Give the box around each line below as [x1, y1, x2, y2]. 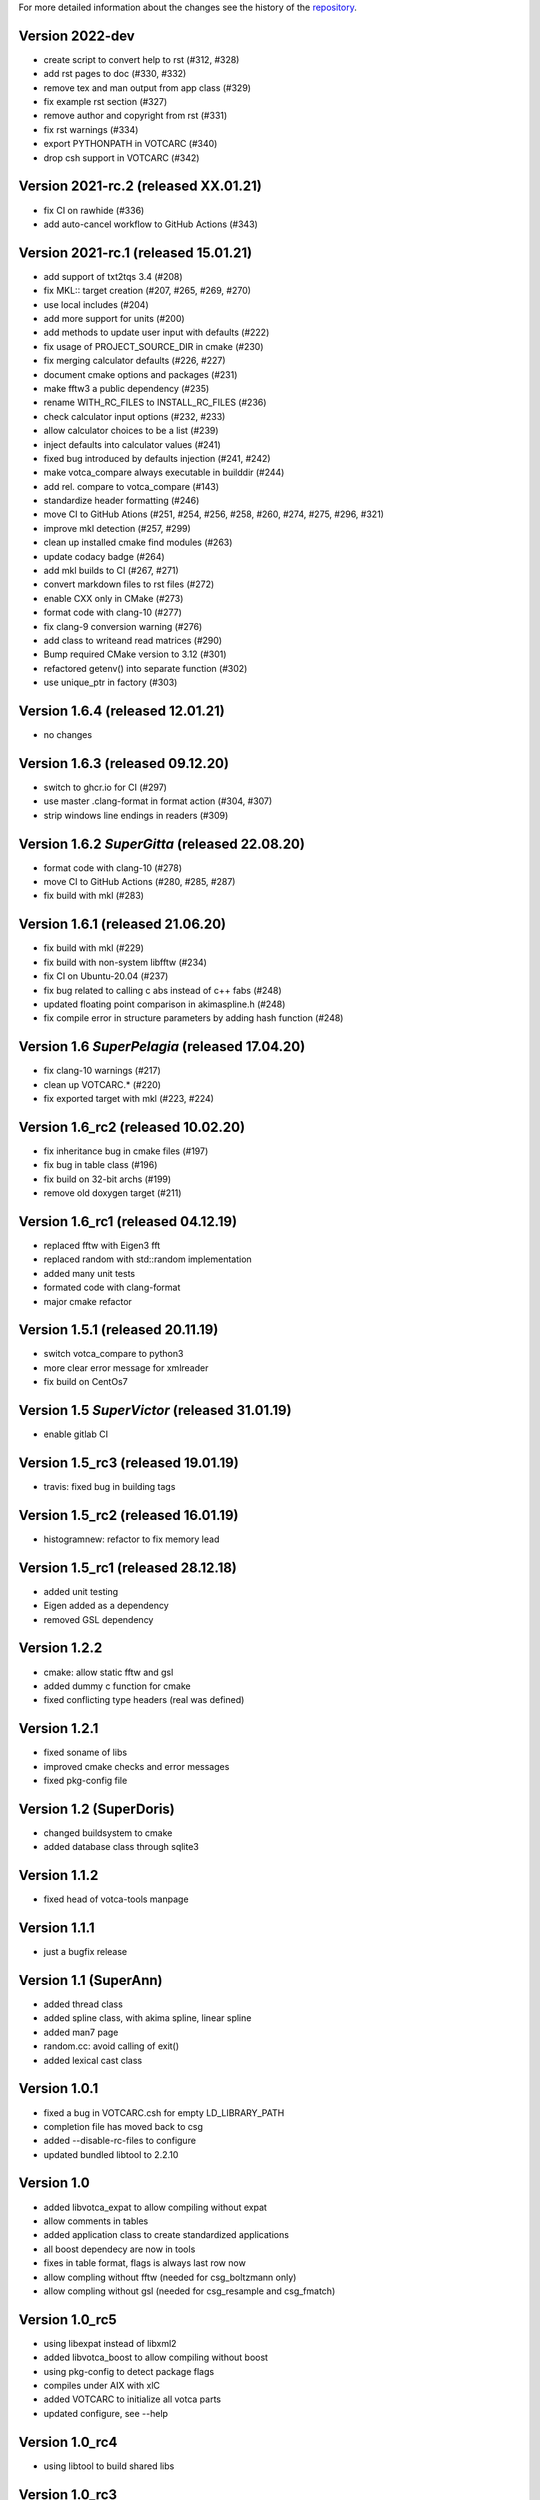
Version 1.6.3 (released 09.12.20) [18, 755, 230, 772]
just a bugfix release [43, 1946, 128, 1958]
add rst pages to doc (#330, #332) [43, 68, 187, 80]
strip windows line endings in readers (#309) [43, 809, 229, 821]
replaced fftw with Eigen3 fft [43, 1239, 161, 1251]
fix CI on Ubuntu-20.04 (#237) [43, 970, 169, 982]
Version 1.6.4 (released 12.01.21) [18, 702, 225, 719]
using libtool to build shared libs [43, 2460, 175, 2472]
